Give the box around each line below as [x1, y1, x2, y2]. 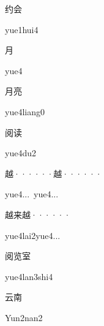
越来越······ [5, 208, 71, 221]
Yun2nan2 [5, 311, 43, 324]
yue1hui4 [5, 23, 39, 36]
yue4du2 [5, 146, 36, 159]
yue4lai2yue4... [5, 229, 61, 241]
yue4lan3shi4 [5, 270, 53, 282]
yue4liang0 [5, 105, 45, 118]
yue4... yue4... [5, 188, 59, 200]
